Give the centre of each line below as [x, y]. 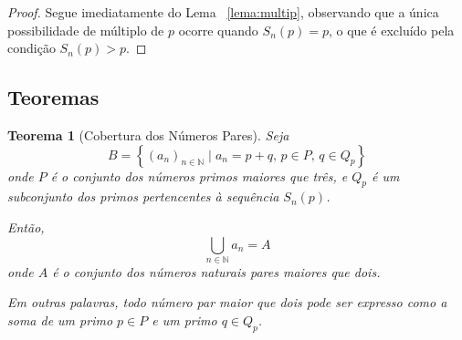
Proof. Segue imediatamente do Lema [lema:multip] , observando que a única [223, 12]
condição [31, 48]
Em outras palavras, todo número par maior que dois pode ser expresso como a [227, 302]
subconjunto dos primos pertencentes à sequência [143, 196]
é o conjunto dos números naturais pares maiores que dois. [216, 271]
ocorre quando [218, 30]
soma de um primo [60, 320]
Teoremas [53, 97]
